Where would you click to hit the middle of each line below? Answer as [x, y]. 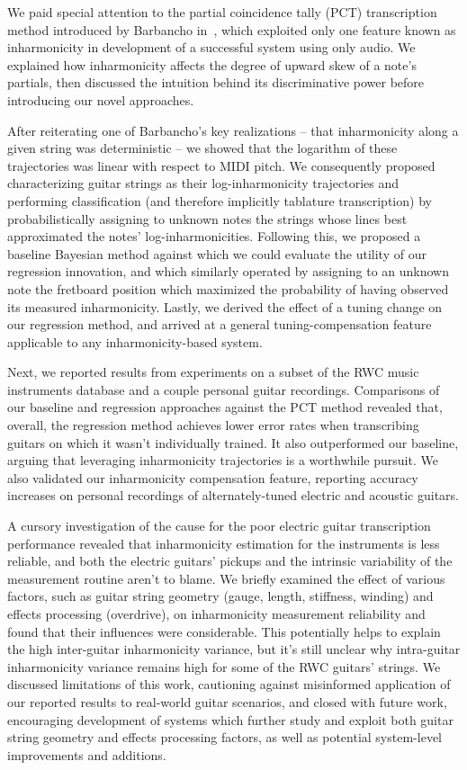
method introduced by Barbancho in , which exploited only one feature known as [232, 29]
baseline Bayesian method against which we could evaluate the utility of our [217, 253]
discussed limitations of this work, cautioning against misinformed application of [229, 684]
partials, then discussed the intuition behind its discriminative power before [216, 82]
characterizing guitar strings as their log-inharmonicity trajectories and [203, 183]
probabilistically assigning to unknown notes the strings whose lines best [207, 218]
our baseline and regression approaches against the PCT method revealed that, [225, 407]
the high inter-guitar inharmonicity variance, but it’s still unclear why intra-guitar [234, 649]
